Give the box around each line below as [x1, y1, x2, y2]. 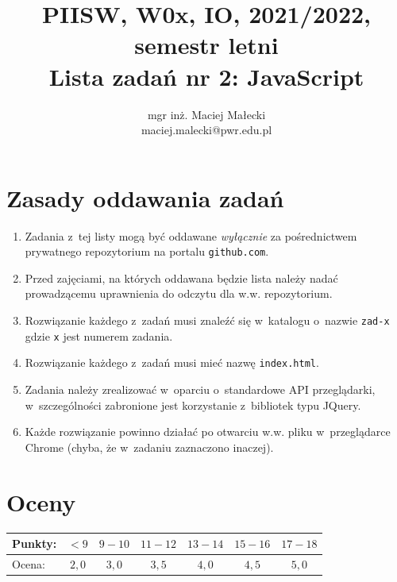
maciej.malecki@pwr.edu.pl [141, 121, 272, 138]
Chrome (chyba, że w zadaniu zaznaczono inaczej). [25, 438, 274, 455]
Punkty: [12, 535, 57, 552]
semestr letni [134, 29, 279, 61]
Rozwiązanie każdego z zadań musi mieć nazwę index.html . [25, 354, 319, 371]
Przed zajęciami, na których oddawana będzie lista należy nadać [25, 269, 338, 286]
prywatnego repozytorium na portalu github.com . [25, 243, 269, 260]
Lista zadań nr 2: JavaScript [48, 60, 364, 92]
